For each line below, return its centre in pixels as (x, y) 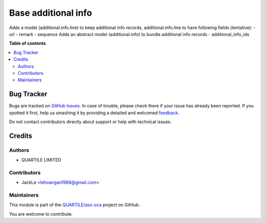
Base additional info (50, 13)
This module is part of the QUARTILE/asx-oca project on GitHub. (75, 205)
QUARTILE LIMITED (41, 160)
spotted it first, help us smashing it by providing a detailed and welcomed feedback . (94, 113)
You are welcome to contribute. (41, 214)
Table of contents (28, 43)
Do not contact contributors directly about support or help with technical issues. (90, 122)
